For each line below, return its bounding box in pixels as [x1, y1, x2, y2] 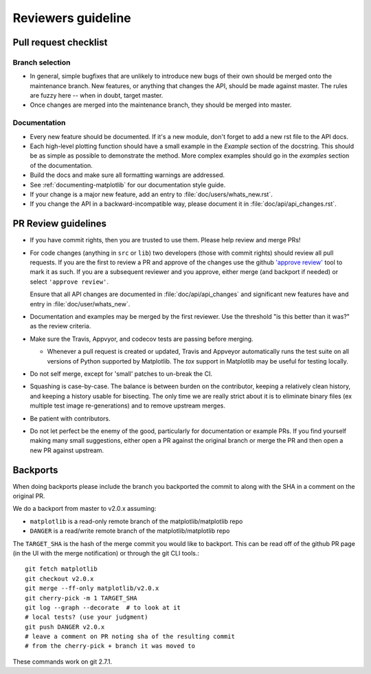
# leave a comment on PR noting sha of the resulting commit [25, 633, 235, 640]
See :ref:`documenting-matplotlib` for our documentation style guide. [30, 180, 226, 189]
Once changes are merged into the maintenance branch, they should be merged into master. [30, 101, 292, 109]
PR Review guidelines [12, 218, 106, 230]
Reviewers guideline [12, 10, 132, 25]
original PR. [12, 492, 45, 500]
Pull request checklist [12, 36, 108, 48]
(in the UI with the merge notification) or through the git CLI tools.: [12, 549, 199, 557]
